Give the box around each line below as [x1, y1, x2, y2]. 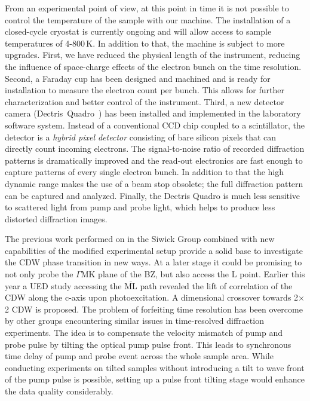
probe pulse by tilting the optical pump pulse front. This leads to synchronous [5, 338, 291, 350]
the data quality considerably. [5, 385, 113, 397]
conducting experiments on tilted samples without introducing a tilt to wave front [5, 361, 305, 374]
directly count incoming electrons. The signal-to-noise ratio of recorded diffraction [5, 142, 305, 155]
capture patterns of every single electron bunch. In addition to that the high [5, 166, 284, 178]
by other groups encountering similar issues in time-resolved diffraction [5, 314, 264, 327]
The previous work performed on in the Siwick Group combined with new [5, 232, 275, 245]
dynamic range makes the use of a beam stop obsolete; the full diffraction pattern [5, 177, 303, 189]
